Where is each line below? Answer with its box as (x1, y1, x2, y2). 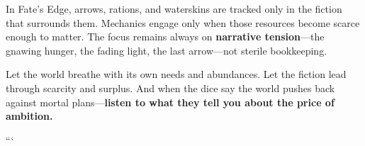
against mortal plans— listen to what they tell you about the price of (6, 94, 335, 109)
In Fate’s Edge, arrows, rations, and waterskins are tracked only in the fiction (6, 1, 342, 16)
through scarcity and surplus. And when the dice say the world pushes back (6, 80, 335, 95)
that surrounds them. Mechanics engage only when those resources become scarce (6, 15, 360, 30)
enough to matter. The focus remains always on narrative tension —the (6, 29, 325, 44)
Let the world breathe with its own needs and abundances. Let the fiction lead (6, 67, 347, 82)
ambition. (6, 108, 53, 123)
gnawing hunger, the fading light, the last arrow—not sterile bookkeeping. (6, 43, 327, 57)
